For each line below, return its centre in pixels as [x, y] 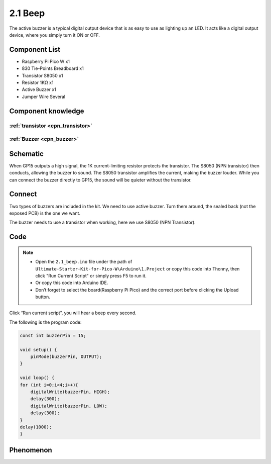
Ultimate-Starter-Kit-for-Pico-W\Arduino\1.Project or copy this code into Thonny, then [138, 268]
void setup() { [38, 350]
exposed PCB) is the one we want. [45, 213]
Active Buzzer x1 [39, 89]
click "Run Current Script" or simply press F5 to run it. [91, 275]
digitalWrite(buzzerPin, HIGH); [70, 392]
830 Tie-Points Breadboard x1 [53, 68]
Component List [35, 50]
